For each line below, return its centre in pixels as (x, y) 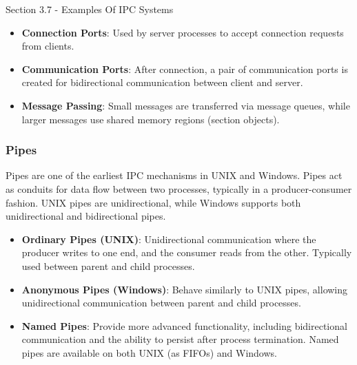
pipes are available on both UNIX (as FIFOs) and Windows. (149, 352)
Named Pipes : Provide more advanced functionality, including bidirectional (184, 325)
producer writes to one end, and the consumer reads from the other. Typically (187, 252)
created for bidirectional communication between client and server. (162, 82)
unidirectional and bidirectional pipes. (86, 216)
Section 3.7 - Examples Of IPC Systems (90, 9)
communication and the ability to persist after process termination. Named (180, 339)
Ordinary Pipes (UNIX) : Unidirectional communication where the (169, 239)
